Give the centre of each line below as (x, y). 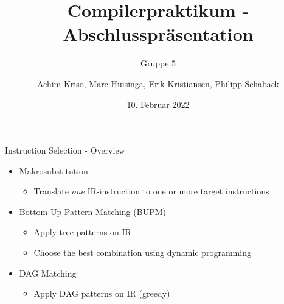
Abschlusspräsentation (158, 34)
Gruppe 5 (158, 63)
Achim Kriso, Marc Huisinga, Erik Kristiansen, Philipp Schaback (158, 83)
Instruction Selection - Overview (65, 150)
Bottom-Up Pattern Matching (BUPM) (92, 211)
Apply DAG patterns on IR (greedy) (102, 293)
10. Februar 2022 (158, 104)
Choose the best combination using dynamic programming (142, 253)
